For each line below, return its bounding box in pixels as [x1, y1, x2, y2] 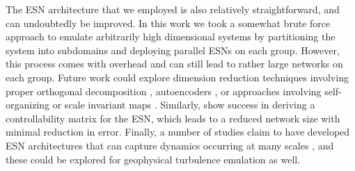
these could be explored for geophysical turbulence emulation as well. [6, 152, 301, 166]
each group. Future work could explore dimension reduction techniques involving [6, 70, 349, 84]
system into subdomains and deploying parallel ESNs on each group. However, [6, 42, 340, 57]
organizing [6, 97, 50, 112]
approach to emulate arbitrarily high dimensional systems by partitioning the [6, 29, 336, 44]
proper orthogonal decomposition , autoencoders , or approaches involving [6, 83, 322, 98]
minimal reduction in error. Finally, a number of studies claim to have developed [6, 124, 350, 139]
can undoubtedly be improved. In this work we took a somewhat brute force [6, 15, 331, 30]
